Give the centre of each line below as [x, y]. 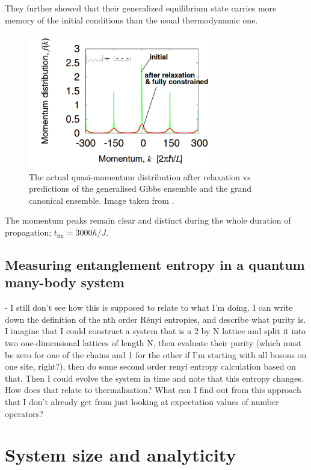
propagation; [28, 232]
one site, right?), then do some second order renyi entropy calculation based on [150, 366]
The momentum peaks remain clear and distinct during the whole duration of [148, 220]
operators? [24, 413]
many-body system [65, 282]
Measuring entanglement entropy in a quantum [155, 265]
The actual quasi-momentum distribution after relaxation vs [140, 176]
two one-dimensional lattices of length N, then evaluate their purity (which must [153, 343]
